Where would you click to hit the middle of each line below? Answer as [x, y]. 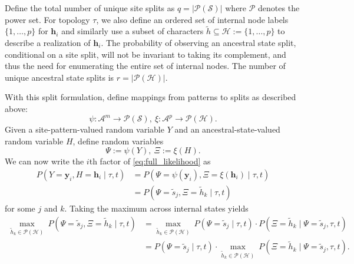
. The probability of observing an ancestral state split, [198, 42]
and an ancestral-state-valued [227, 129]
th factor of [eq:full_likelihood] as [150, 161]
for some [20, 208]
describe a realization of [48, 42]
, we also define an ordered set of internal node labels [192, 19]
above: [16, 108]
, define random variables [118, 141]
